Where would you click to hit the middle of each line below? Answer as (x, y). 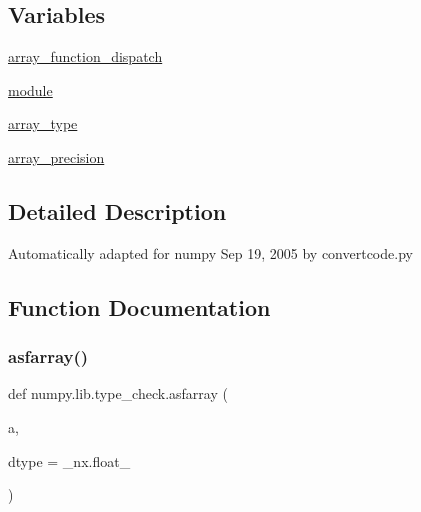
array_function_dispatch (85, 56)
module (30, 89)
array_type (43, 123)
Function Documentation (139, 306)
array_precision (56, 156)
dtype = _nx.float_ (69, 460)
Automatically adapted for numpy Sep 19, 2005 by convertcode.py (210, 252)
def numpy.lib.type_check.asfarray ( (118, 393)
